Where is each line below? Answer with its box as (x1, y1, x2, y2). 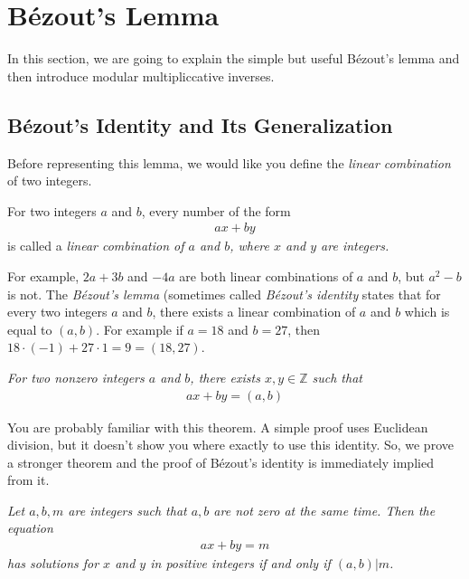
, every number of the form (141, 201, 291, 220)
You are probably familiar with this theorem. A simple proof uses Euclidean (7, 417, 428, 436)
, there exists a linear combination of (152, 302, 356, 321)
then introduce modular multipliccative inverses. (7, 66, 275, 85)
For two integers (7, 201, 97, 220)
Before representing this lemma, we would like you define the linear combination (7, 153, 451, 172)
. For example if (96, 319, 183, 338)
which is (404, 302, 450, 321)
